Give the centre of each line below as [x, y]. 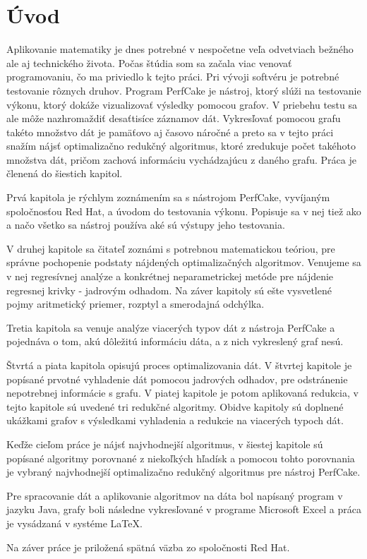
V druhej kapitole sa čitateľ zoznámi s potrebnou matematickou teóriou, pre [171, 248]
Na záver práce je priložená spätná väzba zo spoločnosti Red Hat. [148, 547]
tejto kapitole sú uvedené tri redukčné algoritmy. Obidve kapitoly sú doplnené [175, 406]
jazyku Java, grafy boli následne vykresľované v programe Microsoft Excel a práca [184, 509]
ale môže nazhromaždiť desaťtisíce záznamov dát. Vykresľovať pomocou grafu [174, 118]
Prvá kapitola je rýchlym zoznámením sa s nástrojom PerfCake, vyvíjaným [168, 197]
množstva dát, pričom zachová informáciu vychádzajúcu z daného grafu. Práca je [181, 159]
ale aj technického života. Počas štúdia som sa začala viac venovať [149, 62]
